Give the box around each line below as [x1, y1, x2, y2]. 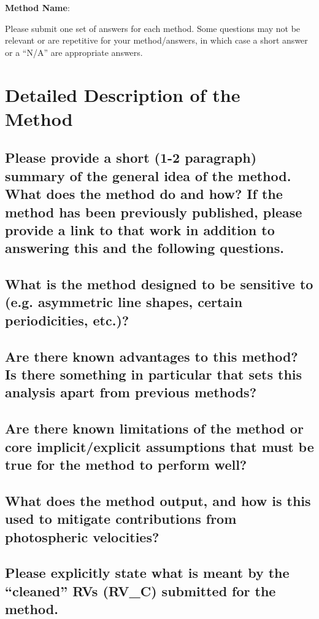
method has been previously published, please [5, 202, 302, 221]
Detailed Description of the [5, 82, 240, 107]
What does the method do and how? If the [5, 184, 283, 203]
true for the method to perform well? [5, 454, 247, 473]
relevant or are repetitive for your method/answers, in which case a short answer [5, 34, 308, 47]
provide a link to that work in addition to [5, 220, 275, 239]
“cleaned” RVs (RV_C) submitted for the [5, 581, 276, 600]
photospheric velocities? [5, 527, 159, 546]
